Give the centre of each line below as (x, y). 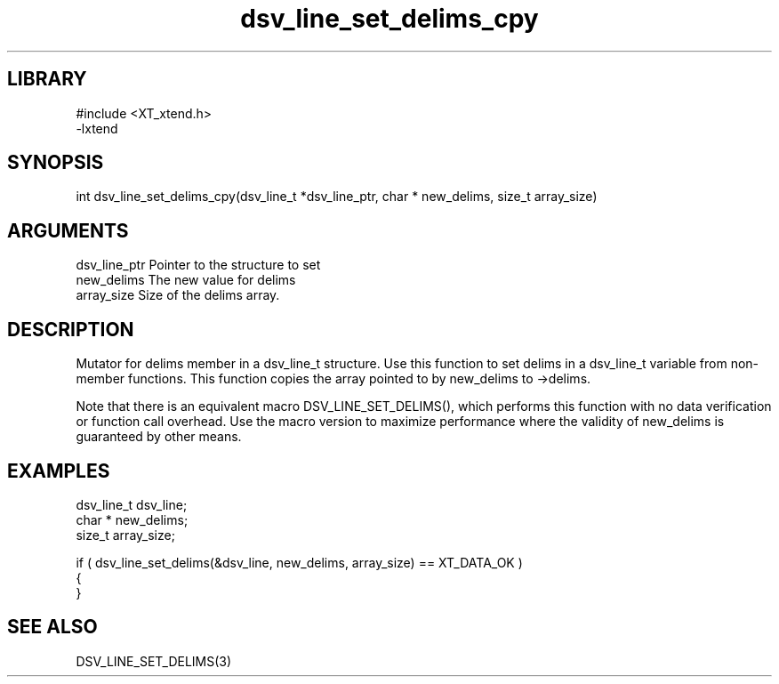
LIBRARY (47, 79)
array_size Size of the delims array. (178, 295)
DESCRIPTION (71, 329)
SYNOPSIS (56, 163)
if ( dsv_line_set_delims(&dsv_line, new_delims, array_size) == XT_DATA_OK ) (299, 562)
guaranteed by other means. (159, 437)
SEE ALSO (52, 627)
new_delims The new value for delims (186, 280)
